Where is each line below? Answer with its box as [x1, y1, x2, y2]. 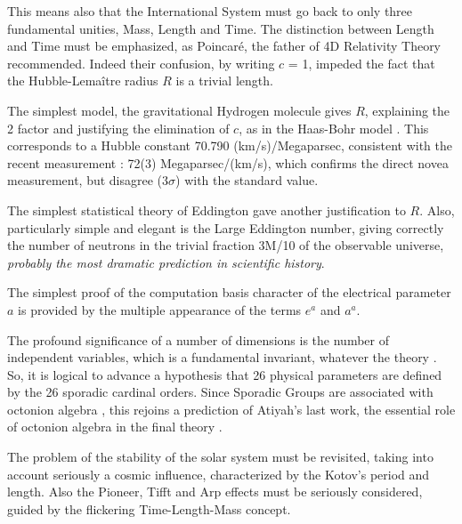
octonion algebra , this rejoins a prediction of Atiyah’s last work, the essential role [7, 399, 456, 418]
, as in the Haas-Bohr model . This [239, 118, 429, 137]
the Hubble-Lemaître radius [7, 71, 158, 90]
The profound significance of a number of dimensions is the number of [7, 330, 390, 349]
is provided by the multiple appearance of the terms [18, 300, 302, 318]
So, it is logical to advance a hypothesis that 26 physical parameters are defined [7, 365, 442, 383]
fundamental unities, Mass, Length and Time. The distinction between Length [7, 19, 434, 37]
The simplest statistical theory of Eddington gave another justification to [7, 200, 406, 219]
